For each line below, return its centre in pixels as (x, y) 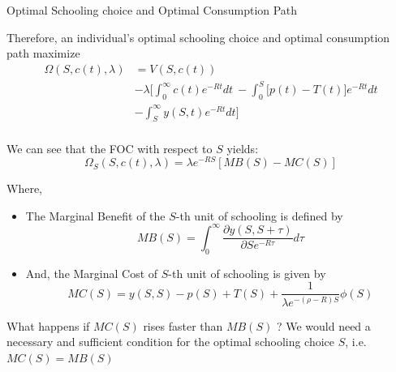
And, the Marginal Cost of (92, 273)
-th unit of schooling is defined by (259, 215)
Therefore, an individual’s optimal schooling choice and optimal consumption (198, 37)
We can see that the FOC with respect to (110, 148)
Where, (24, 188)
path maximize (43, 53)
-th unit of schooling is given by (247, 273)
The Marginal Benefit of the (95, 215)
